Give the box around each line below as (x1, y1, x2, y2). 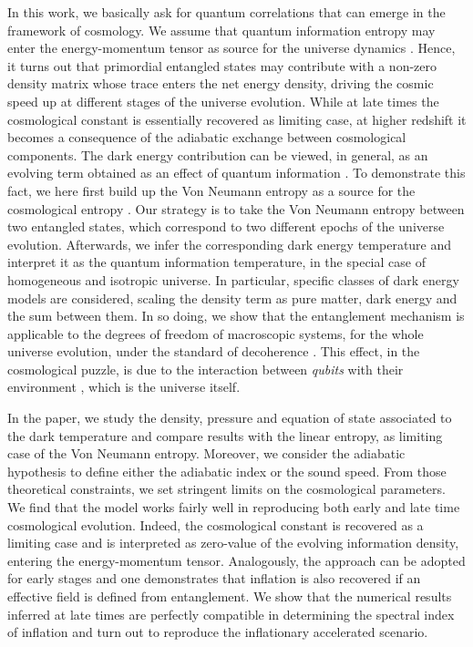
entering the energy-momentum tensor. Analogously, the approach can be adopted (7, 550, 466, 570)
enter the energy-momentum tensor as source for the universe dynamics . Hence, (7, 38, 456, 57)
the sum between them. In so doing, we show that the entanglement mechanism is (7, 306, 465, 325)
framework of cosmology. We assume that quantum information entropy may (7, 20, 436, 39)
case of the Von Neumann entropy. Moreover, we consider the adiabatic (7, 444, 406, 463)
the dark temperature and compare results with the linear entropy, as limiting (7, 426, 443, 445)
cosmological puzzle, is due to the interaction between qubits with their (7, 359, 404, 378)
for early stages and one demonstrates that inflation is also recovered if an (7, 569, 421, 588)
